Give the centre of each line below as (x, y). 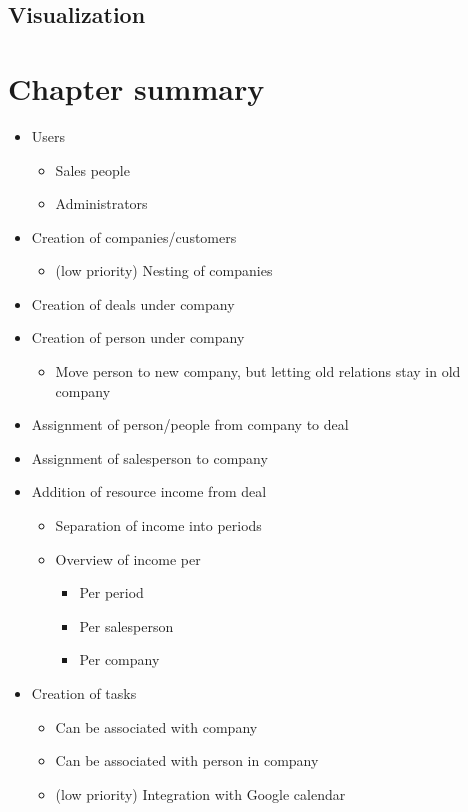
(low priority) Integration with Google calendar (200, 793)
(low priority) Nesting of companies (164, 270)
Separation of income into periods (158, 525)
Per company (119, 659)
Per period (111, 592)
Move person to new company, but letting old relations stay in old (258, 371)
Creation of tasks (84, 693)
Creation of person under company (138, 337)
